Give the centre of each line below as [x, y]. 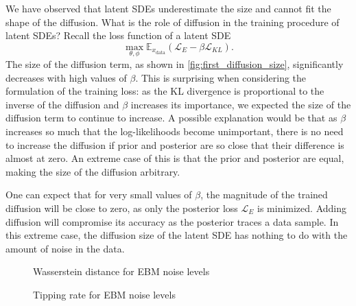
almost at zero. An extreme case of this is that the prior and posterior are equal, [175, 158]
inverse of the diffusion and [62, 104]
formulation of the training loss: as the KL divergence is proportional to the [165, 91]
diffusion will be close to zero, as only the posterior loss [122, 208]
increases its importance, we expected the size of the [241, 104]
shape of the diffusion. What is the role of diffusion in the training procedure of [173, 22]
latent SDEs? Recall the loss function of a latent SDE [118, 35]
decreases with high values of [66, 77]
